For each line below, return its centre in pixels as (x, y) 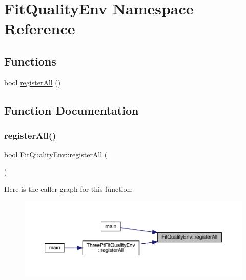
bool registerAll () (33, 82)
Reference (40, 28)
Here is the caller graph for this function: (69, 189)
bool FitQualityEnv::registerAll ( (56, 154)
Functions (30, 61)
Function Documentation (71, 110)
